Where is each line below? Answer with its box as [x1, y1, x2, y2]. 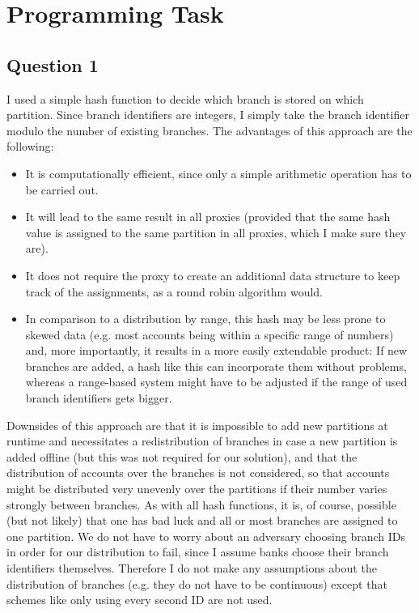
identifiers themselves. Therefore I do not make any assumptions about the [6, 560, 377, 577]
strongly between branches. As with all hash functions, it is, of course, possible [6, 496, 396, 513]
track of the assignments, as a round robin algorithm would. [25, 283, 324, 300]
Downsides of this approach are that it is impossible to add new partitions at [6, 416, 388, 433]
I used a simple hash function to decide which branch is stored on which [6, 90, 364, 107]
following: [6, 138, 54, 155]
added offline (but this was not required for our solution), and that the [6, 448, 358, 465]
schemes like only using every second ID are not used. [6, 591, 273, 608]
